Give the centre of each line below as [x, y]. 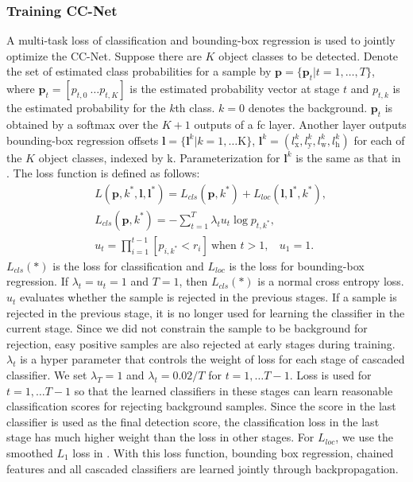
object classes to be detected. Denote [309, 55]
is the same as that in [348, 157]
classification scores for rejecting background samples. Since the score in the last [201, 406]
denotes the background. [308, 108]
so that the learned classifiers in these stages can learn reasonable [234, 390]
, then [193, 281]
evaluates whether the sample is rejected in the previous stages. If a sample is [208, 297]
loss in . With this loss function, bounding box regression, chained [233, 453]
